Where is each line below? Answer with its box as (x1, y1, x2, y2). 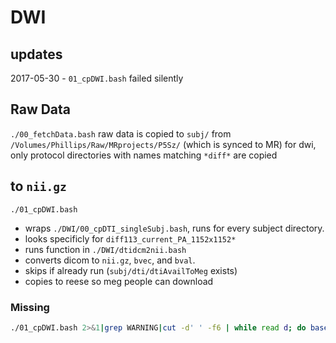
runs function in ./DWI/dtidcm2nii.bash (24, 243, 187, 255)
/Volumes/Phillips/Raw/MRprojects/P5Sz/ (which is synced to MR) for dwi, (10, 138, 317, 150)
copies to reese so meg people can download (24, 275, 214, 287)
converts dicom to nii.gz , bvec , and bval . (24, 254, 196, 266)
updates (10, 46, 63, 63)
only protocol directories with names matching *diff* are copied (10, 149, 278, 161)
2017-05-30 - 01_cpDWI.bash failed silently (10, 72, 184, 84)
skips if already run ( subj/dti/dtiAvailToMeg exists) (24, 264, 238, 276)
